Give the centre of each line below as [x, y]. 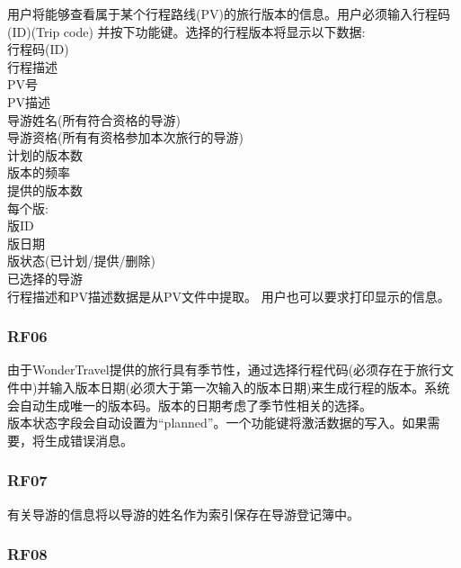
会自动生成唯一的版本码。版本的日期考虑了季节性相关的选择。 [190, 405]
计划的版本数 [45, 154]
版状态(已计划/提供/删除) [81, 261]
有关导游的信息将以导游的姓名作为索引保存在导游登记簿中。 [183, 514]
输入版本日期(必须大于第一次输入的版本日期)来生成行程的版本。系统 [250, 387]
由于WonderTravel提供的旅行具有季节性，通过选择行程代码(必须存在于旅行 [225, 370]
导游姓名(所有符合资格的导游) [94, 119]
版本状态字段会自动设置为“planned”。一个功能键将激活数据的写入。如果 [217, 423]
